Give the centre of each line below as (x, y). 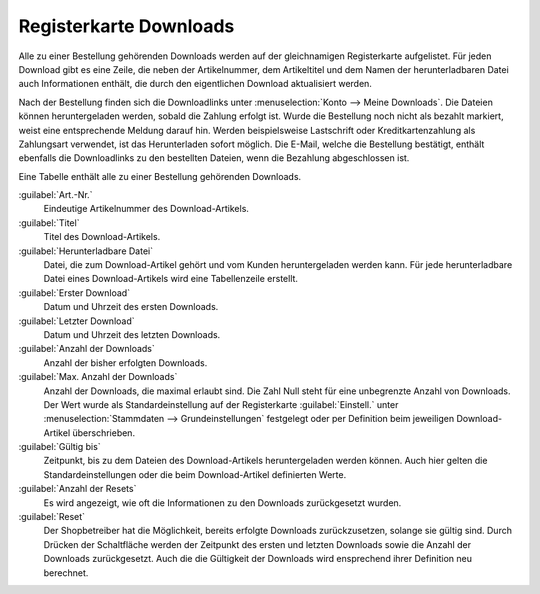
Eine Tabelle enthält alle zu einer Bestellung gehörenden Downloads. (160, 176)
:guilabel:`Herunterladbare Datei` (86, 251)
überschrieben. (103, 432)
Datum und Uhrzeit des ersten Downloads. (131, 307)
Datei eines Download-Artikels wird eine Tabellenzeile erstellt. (171, 279)
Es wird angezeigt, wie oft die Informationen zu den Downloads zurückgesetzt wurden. (222, 502)
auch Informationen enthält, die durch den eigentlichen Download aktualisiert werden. (195, 84)
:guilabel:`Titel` (49, 222)
